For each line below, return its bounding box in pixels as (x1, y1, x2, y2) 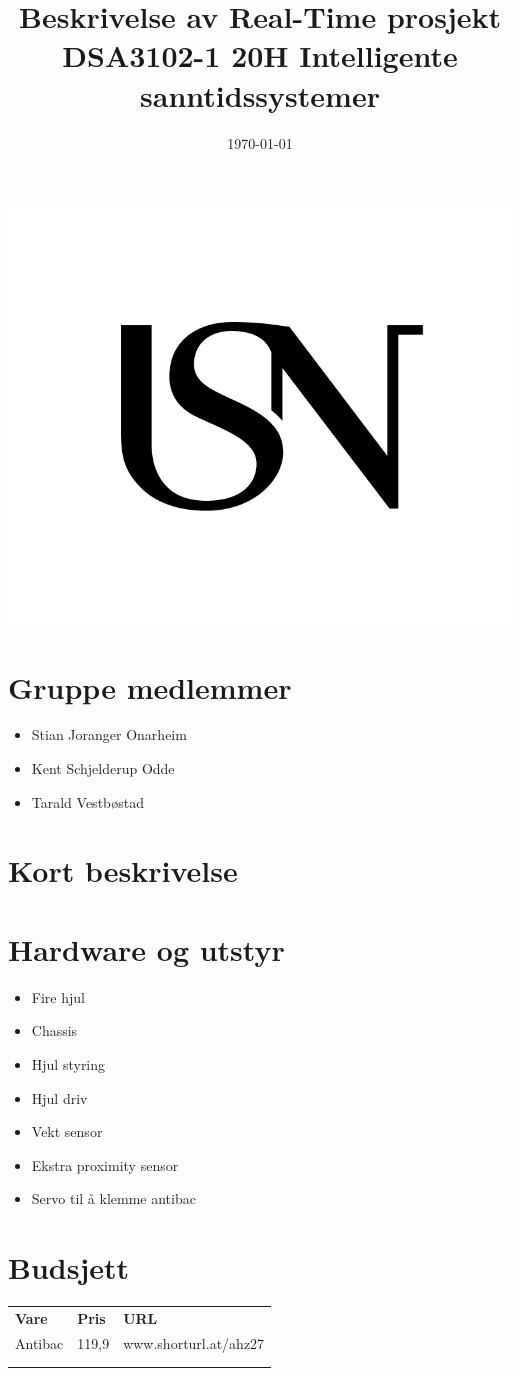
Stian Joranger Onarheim (31, 724, 187, 745)
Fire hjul (31, 986, 85, 1007)
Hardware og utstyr (8, 928, 285, 969)
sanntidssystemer (140, 74, 380, 115)
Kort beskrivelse (8, 850, 238, 891)
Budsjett (8, 1247, 130, 1288)
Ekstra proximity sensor (31, 1154, 179, 1175)
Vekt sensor (31, 1121, 103, 1142)
